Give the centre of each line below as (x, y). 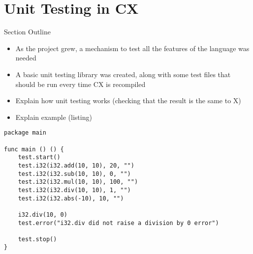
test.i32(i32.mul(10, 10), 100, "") (78, 182)
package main (25, 133)
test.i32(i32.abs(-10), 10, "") (71, 198)
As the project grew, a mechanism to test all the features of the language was (132, 48)
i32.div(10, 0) (43, 214)
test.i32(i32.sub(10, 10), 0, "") (74, 174)
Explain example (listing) (54, 117)
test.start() (39, 157)
